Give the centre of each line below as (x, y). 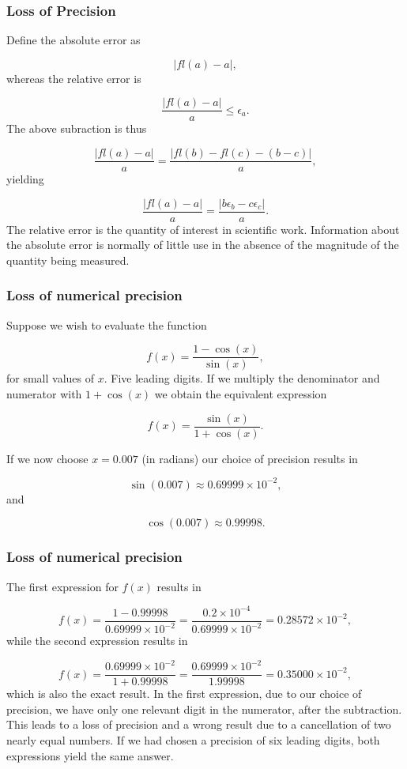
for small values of (51, 378)
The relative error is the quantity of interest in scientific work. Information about (203, 229)
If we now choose (47, 458)
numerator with (44, 394)
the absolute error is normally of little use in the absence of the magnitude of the (203, 245)
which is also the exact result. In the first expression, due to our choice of (184, 694)
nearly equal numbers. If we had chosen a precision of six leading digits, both (193, 740)
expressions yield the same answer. (90, 755)
